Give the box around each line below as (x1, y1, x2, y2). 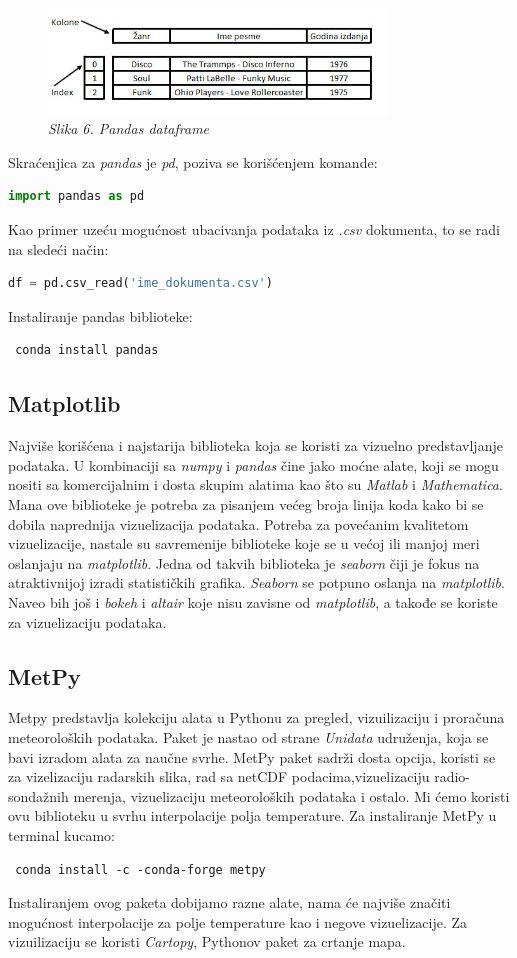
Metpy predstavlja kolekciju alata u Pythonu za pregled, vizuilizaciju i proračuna (8, 707, 505, 728)
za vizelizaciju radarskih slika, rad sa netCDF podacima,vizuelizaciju (8, 766, 430, 787)
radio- (434, 766, 471, 787)
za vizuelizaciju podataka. (8, 611, 167, 632)
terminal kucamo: (8, 824, 115, 845)
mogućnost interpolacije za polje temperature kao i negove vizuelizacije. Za (8, 911, 468, 932)
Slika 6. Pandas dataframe (48, 118, 210, 139)
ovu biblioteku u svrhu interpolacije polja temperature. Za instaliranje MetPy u (8, 805, 497, 826)
